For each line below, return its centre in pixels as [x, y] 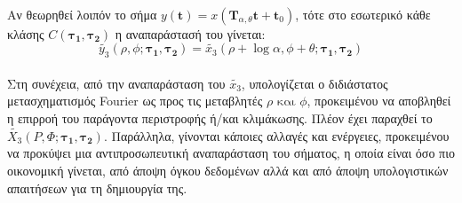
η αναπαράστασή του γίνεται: [190, 33]
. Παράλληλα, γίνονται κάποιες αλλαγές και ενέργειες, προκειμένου [276, 135]
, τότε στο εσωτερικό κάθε [363, 14]
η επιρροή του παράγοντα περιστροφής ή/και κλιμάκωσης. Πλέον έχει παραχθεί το [220, 117]
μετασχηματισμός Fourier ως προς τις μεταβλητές [135, 101]
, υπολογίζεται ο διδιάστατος [315, 83]
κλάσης [26, 33]
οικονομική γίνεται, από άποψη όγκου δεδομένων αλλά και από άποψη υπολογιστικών [228, 170]
